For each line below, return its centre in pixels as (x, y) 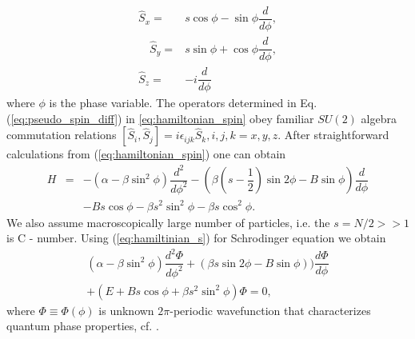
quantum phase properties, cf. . (83, 326)
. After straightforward (333, 135)
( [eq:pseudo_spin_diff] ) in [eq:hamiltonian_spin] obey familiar (160, 118)
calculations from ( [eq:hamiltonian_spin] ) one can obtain (146, 154)
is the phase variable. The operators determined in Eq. (183, 103)
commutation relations (62, 135)
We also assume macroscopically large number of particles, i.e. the (168, 222)
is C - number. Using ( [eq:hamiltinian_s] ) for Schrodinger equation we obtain (196, 238)
